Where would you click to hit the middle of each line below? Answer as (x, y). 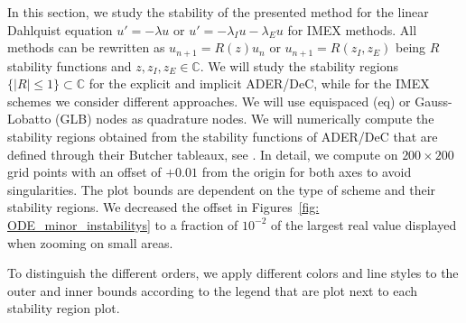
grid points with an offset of (84, 172)
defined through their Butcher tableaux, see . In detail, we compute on (203, 154)
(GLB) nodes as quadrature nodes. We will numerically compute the (245, 119)
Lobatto (29, 119)
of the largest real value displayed (364, 224)
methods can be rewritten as (86, 47)
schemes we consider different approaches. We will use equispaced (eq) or (209, 101)
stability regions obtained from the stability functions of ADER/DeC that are (223, 137)
